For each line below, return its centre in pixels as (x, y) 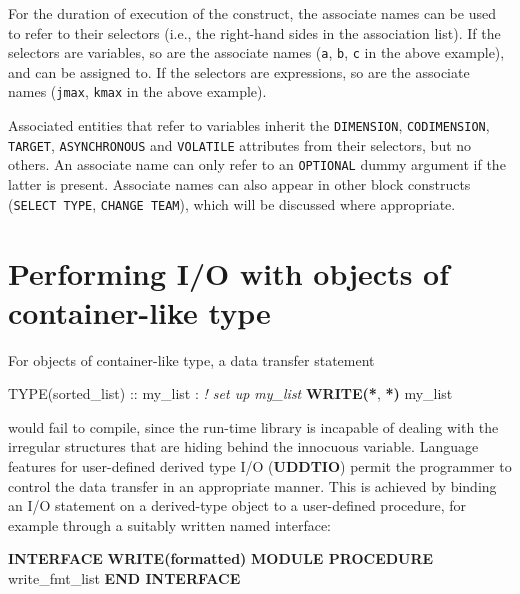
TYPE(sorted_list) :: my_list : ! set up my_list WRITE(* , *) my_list (230, 393)
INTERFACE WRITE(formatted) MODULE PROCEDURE (221, 558)
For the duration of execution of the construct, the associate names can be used (252, 13)
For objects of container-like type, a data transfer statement (191, 359)
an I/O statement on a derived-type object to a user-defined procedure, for (237, 505)
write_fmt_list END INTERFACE (124, 577)
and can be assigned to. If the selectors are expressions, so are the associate (239, 71)
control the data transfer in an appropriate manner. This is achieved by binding (252, 485)
